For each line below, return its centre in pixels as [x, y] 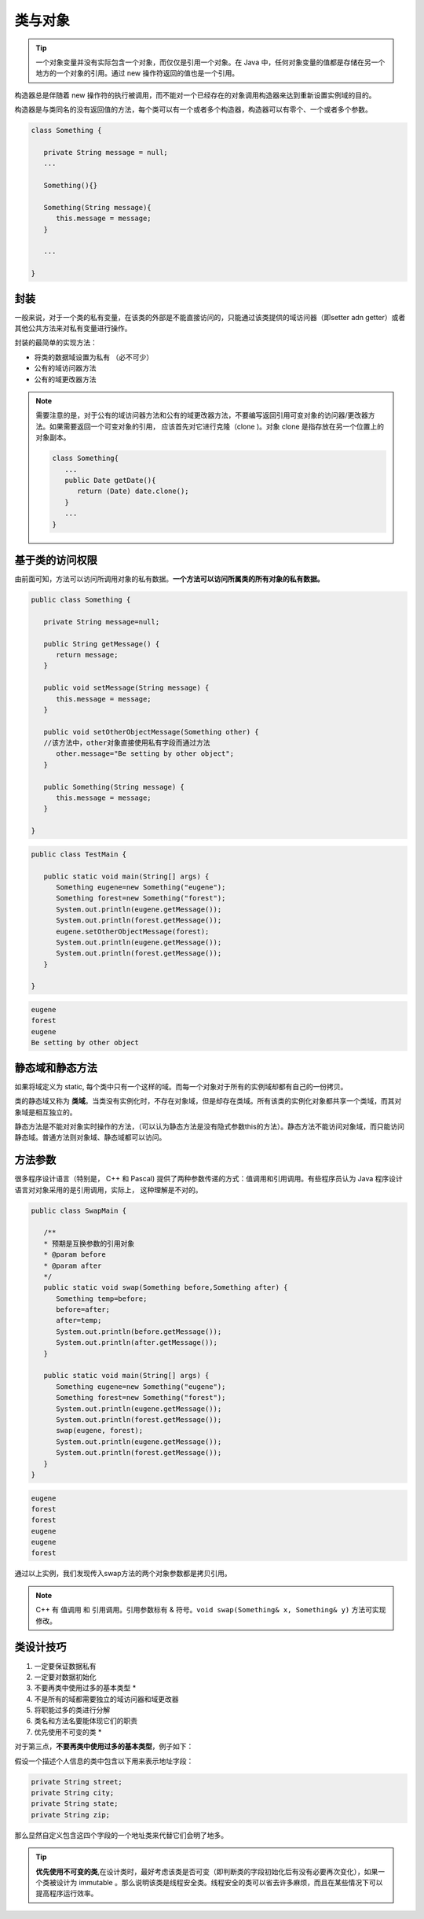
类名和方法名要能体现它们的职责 [86, 1721]
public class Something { [81, 600]
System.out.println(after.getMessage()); [137, 1343]
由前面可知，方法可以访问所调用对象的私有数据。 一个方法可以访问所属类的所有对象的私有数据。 [169, 579]
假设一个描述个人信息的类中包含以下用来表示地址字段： [104, 1761]
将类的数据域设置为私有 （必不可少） [93, 357]
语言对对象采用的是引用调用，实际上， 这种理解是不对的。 [108, 1190]
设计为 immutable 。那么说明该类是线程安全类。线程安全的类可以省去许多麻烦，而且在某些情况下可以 [219, 1882]
